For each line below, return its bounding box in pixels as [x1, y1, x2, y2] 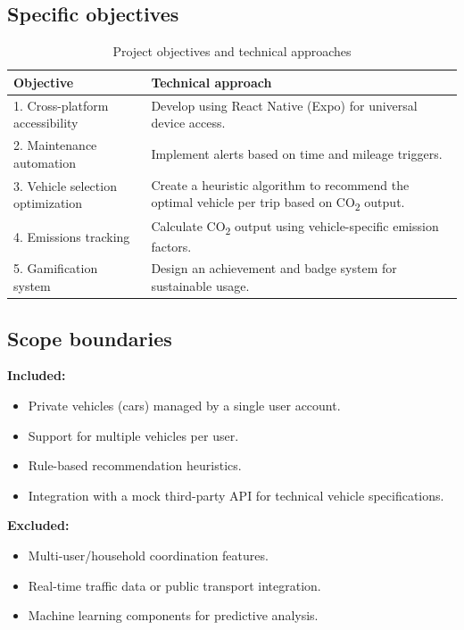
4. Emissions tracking [13, 227, 130, 245]
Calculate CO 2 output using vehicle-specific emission [151, 217, 439, 238]
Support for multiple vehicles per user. [28, 426, 239, 444]
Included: [7, 366, 66, 385]
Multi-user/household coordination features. [28, 545, 269, 564]
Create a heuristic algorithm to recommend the [151, 175, 410, 194]
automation [13, 153, 77, 171]
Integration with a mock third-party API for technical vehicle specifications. [28, 485, 444, 504]
